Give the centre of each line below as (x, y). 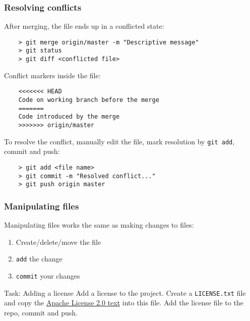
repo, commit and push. (41, 312)
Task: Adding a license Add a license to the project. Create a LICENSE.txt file (125, 292)
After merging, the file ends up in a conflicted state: (84, 26)
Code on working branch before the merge (89, 100)
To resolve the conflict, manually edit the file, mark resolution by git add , (119, 141)
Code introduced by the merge (69, 117)
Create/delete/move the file (58, 242)
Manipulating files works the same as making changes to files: (99, 225)
